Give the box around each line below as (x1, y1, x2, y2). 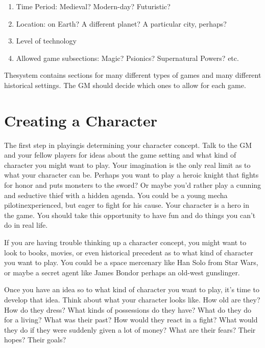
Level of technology (16, 35, 77, 46)
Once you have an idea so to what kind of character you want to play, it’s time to (4, 284, 259, 295)
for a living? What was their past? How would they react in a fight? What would (4, 314, 258, 325)
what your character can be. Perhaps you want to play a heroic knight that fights (4, 169, 259, 180)
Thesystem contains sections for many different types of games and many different (4, 70, 261, 80)
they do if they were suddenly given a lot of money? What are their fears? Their (4, 324, 256, 335)
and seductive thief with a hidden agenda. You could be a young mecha (4, 189, 228, 200)
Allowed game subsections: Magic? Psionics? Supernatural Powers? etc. (16, 52, 239, 63)
